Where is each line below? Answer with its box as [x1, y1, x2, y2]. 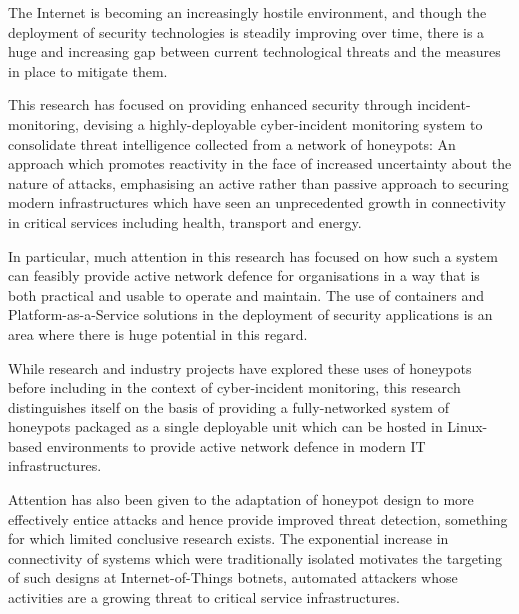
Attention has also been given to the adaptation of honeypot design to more [8, 489, 474, 510]
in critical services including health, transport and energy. [8, 211, 362, 232]
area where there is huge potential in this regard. [8, 323, 308, 344]
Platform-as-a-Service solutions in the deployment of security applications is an [8, 304, 493, 325]
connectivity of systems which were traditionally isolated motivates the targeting [8, 547, 502, 568]
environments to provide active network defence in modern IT [46, 435, 426, 456]
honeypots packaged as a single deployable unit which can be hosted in [8, 416, 443, 437]
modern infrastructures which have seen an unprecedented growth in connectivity [8, 192, 506, 213]
